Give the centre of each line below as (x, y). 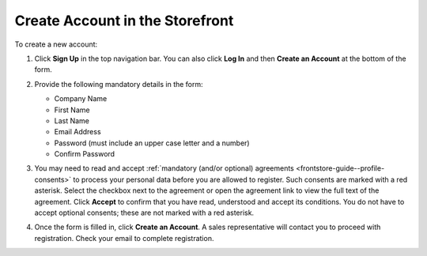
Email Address (78, 132)
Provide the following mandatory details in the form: (119, 84)
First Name (72, 110)
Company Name (81, 99)
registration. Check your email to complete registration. (124, 238)
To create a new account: (56, 44)
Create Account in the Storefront (124, 21)
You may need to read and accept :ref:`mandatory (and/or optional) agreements (164, 168)
